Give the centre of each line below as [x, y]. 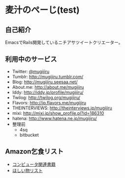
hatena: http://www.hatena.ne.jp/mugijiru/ [54, 118]
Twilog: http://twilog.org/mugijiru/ [46, 97]
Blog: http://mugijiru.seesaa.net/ [45, 82]
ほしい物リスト [27, 170]
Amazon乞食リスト [34, 152]
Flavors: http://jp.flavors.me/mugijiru [49, 102]
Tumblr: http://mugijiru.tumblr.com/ [48, 76]
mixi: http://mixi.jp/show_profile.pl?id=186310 [58, 113]
